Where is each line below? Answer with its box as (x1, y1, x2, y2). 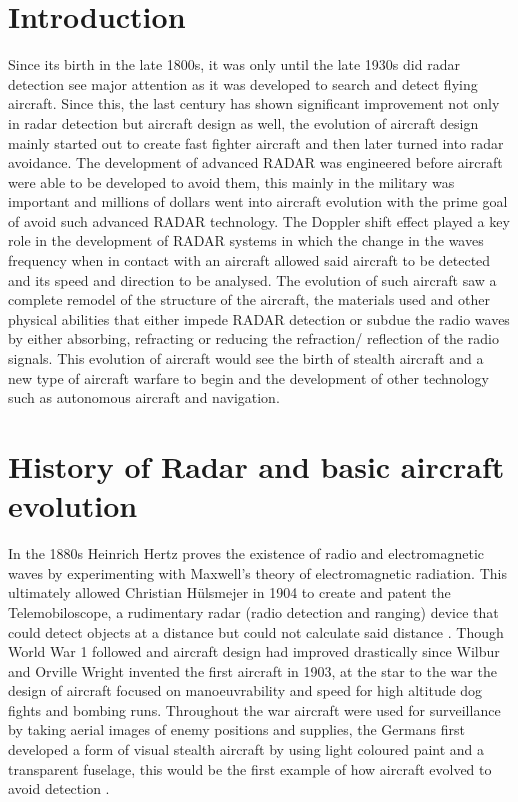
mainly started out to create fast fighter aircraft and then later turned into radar (8, 132, 504, 153)
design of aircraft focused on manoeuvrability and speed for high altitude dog (8, 680, 483, 701)
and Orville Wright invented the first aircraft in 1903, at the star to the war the (8, 660, 497, 681)
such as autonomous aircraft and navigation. (8, 387, 280, 408)
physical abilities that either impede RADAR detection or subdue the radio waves (8, 308, 510, 329)
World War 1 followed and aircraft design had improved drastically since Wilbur (8, 641, 500, 662)
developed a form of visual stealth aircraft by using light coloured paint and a (8, 739, 485, 760)
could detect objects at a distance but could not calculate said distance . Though (8, 621, 504, 642)
